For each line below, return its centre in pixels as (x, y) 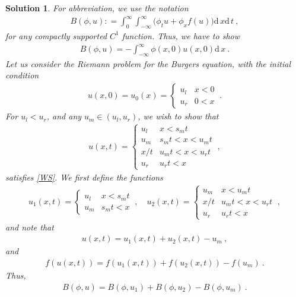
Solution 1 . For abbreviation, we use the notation (97, 8)
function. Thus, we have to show (181, 35)
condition (22, 75)
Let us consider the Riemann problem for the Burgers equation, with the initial (148, 63)
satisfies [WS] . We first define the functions (84, 177)
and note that (30, 227)
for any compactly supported (56, 35)
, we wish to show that (178, 116)
